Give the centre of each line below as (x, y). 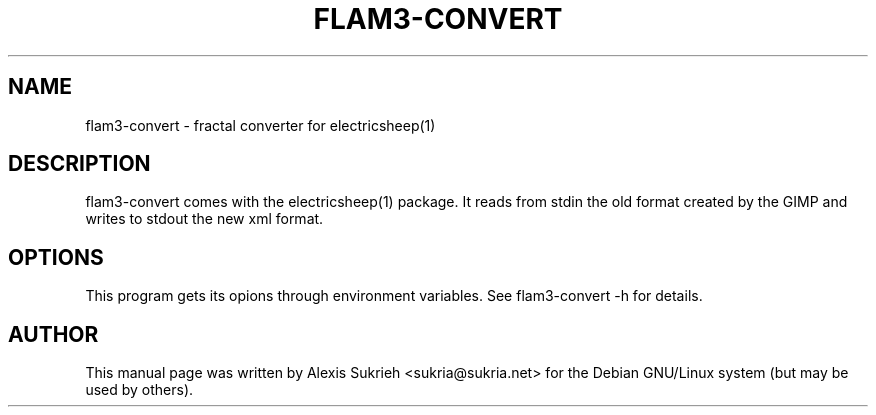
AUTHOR (53, 334)
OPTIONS (56, 257)
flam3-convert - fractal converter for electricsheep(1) (260, 125)
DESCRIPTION (79, 164)
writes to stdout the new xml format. (204, 219)
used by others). (139, 390)
